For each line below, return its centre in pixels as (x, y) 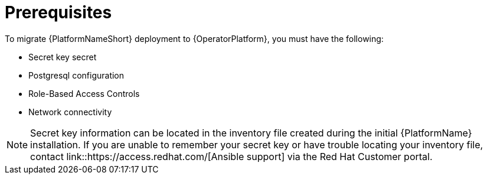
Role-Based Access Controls (84, 93)
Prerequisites (58, 12)
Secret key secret (63, 57)
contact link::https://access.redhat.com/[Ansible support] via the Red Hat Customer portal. (231, 156)
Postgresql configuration (76, 75)
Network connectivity (70, 112)
